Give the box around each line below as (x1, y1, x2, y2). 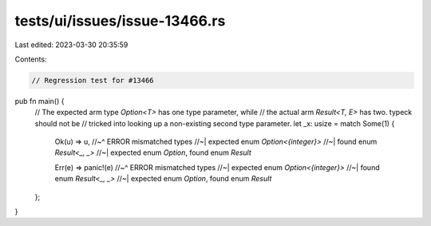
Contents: (14, 54, 47, 64)
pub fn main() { (14, 96, 65, 105)
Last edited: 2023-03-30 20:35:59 (14, 40, 129, 50)
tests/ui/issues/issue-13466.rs (14, 12, 226, 30)
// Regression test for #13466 (31, 76, 155, 85)
